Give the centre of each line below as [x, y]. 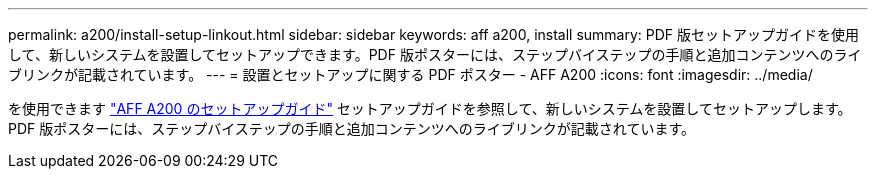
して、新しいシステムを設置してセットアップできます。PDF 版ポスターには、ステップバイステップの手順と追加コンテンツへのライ [435, 54]
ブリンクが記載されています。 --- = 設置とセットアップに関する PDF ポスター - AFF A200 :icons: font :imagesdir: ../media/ [410, 74]
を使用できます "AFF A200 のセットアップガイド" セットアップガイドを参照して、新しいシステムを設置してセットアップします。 [430, 108]
